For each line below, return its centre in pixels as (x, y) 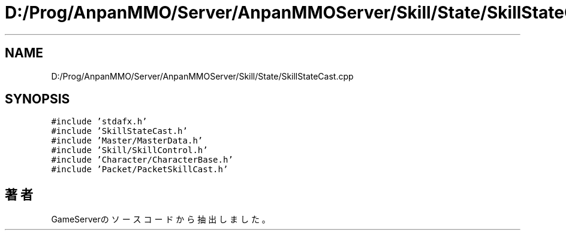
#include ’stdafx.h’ (99, 122)
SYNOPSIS (37, 99)
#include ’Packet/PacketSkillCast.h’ (140, 170)
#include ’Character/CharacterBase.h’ (142, 160)
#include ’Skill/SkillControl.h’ (130, 150)
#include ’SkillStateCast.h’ (119, 131)
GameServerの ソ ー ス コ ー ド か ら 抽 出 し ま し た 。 (161, 219)
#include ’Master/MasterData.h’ (127, 141)
